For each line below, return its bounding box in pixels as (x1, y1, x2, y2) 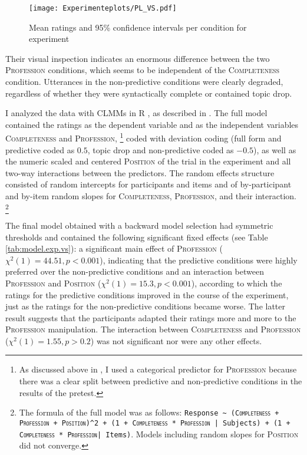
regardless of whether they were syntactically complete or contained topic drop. (5, 87, 292, 99)
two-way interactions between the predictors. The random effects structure (5, 166, 275, 179)
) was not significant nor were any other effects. (90, 334, 262, 347)
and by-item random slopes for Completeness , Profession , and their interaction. (5, 190, 296, 202)
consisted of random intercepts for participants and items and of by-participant (5, 178, 292, 190)
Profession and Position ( (5, 276, 101, 289)
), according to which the (191, 276, 282, 289)
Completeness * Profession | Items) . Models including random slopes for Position (19, 427, 299, 440)
